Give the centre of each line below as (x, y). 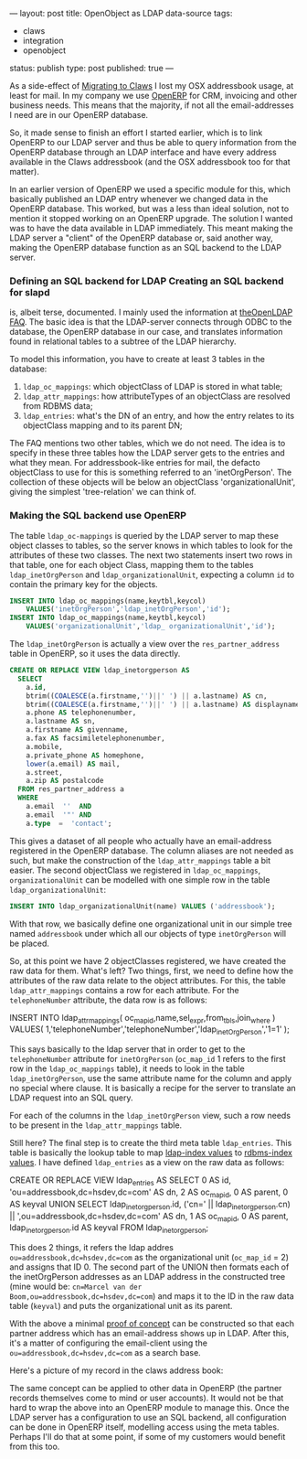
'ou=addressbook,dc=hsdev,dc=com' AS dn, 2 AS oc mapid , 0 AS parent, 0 (149, 1193)
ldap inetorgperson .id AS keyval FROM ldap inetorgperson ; (109, 1229)
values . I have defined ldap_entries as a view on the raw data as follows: (147, 1163)
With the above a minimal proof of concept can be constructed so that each (152, 1324)
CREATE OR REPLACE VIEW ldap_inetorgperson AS (100, 670)
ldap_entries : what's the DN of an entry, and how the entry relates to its (159, 416)
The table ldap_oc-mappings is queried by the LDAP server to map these (144, 535)
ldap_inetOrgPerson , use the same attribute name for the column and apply (151, 1078)
